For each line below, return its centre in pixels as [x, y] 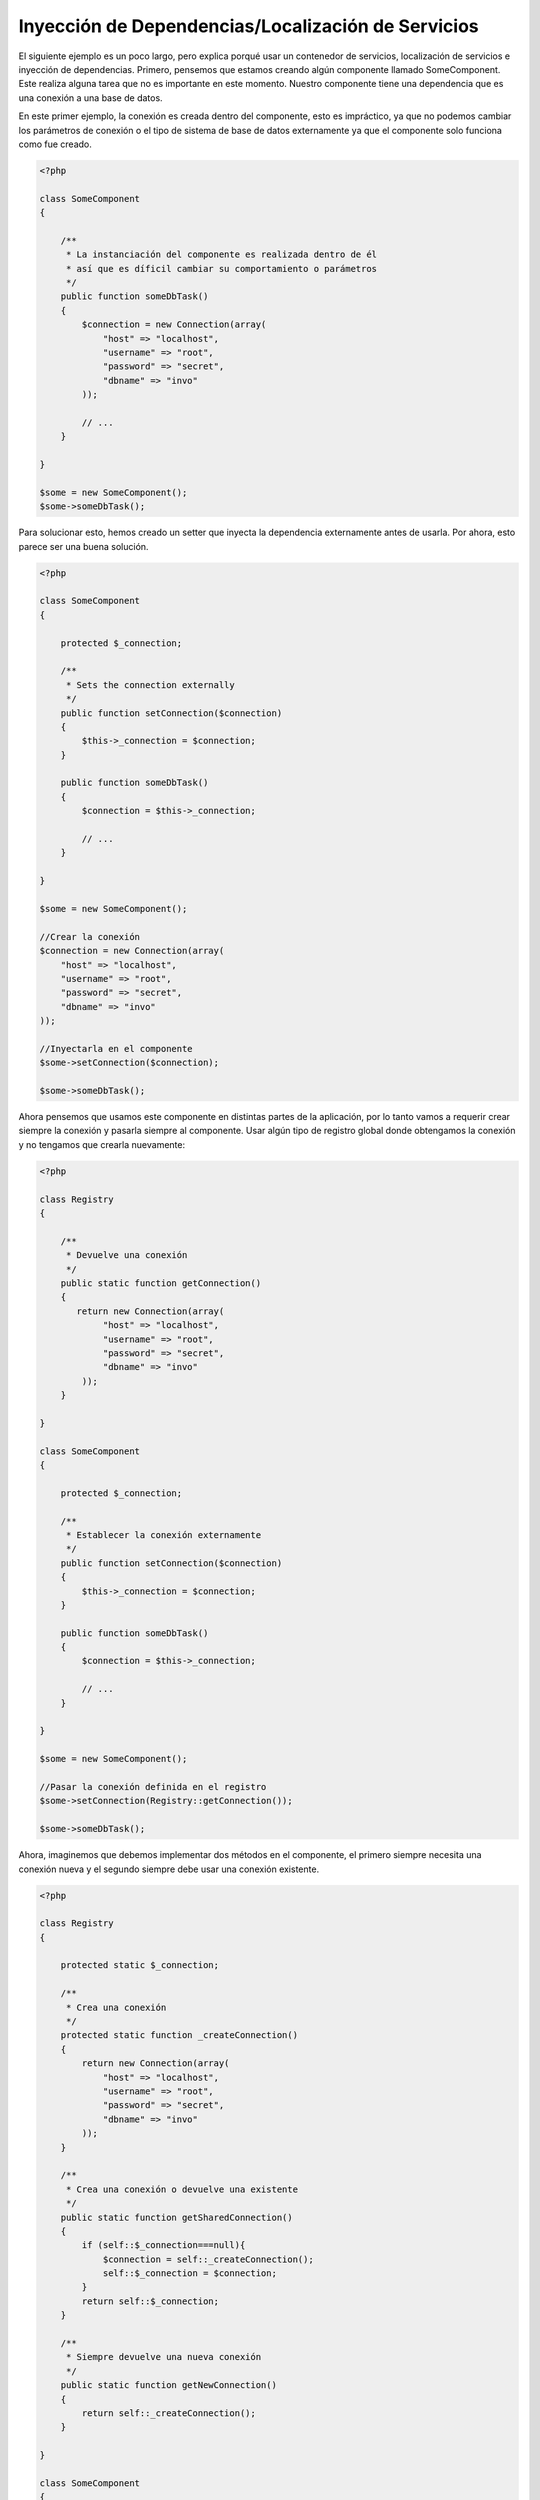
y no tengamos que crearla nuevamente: [101, 1144]
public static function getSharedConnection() [177, 2217]
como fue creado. [55, 144]
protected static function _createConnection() [179, 2035]
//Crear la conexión [89, 936]
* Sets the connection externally [150, 684]
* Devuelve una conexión [126, 1255]
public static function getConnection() [161, 1283]
